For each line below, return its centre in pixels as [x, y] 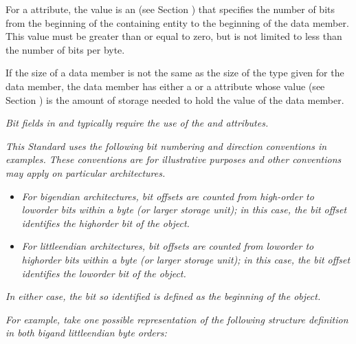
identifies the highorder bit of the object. [105, 223]
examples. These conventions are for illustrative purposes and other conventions [174, 159]
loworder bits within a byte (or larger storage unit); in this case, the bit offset [184, 209]
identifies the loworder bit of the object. [104, 273]
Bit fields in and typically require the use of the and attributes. [137, 123]
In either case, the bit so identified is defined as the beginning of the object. [163, 296]
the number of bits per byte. [65, 49]
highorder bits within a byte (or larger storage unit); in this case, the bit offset [186, 259]
